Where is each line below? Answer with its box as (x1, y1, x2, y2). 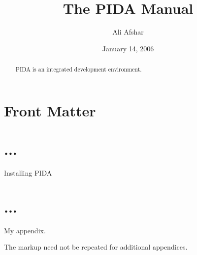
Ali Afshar (112, 27, 144, 37)
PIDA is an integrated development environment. (15, 65, 142, 73)
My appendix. (4, 225, 46, 235)
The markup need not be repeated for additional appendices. (4, 242, 188, 252)
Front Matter (4, 100, 96, 120)
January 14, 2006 (102, 43, 154, 53)
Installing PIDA (4, 168, 52, 178)
